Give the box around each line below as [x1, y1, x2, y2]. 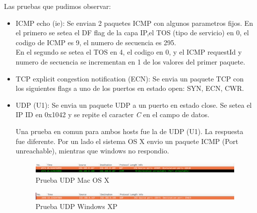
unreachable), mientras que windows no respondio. [15, 145, 169, 156]
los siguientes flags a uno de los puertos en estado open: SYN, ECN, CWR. [15, 83, 244, 93]
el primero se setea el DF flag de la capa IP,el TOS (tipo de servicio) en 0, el [15, 27, 249, 38]
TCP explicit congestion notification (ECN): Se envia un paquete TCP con [15, 73, 244, 83]
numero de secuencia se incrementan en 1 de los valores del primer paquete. [15, 56, 246, 67]
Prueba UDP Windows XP [35, 201, 118, 212]
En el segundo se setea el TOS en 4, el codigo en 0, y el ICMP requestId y [15, 47, 242, 57]
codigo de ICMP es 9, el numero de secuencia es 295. [15, 37, 176, 47]
